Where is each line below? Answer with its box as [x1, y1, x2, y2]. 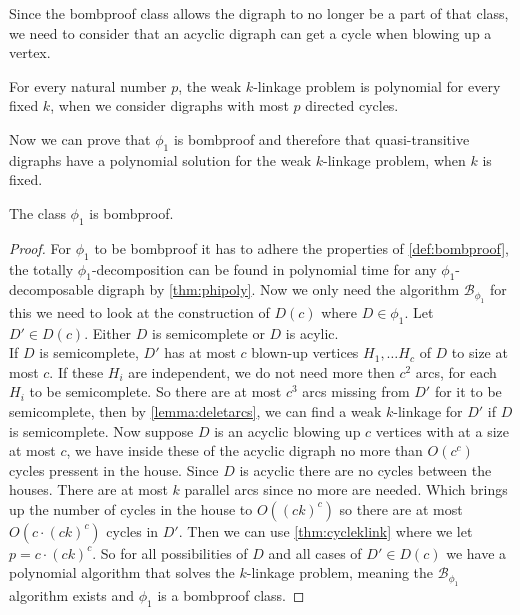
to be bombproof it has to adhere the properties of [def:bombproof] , [94, 237, 509, 258]
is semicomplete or [152, 322, 265, 343]
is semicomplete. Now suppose [9, 420, 194, 441]
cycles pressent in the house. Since [9, 459, 219, 480]
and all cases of [268, 542, 362, 563]
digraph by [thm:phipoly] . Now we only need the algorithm [98, 279, 460, 300]
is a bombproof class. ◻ [157, 584, 305, 605]
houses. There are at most [9, 479, 168, 500]
